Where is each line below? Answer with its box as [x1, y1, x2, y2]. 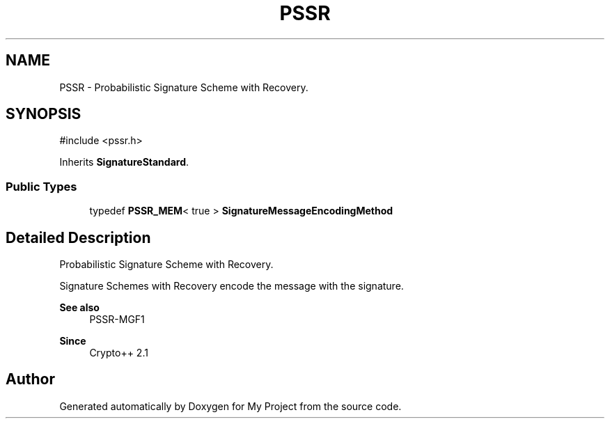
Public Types [6, 179, 77, 194]
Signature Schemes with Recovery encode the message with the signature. [59, 280, 404, 292]
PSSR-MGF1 [89, 313, 145, 326]
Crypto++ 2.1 [89, 347, 148, 359]
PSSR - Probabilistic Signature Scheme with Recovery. [59, 81, 308, 93]
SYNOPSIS [6, 105, 81, 123]
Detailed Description [6, 228, 151, 246]
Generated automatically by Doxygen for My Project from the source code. [59, 400, 402, 412]
